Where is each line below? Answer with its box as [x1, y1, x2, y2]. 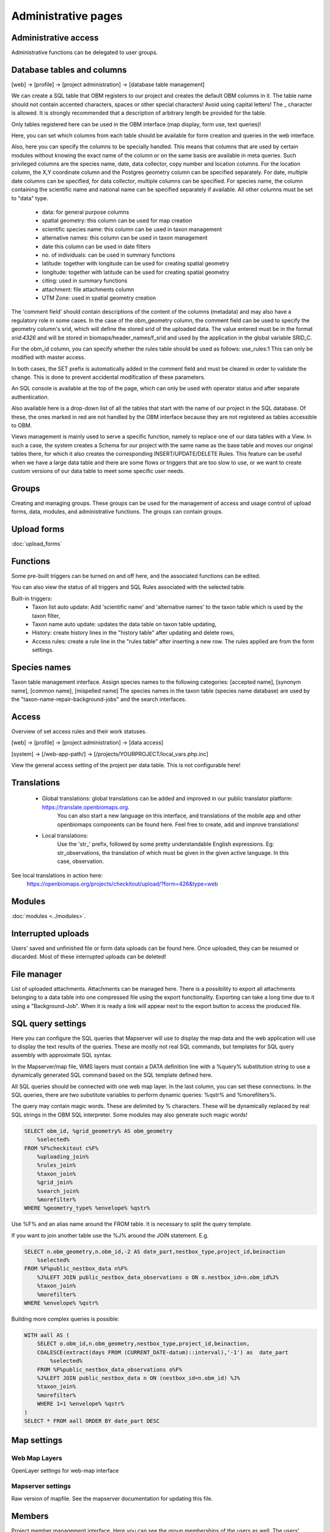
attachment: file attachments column [42, 286, 134, 293]
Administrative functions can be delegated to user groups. [11, 49, 158, 56]
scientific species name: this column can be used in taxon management [42, 226, 222, 233]
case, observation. [57, 858, 104, 865]
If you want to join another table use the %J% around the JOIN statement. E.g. [11, 1232, 209, 1239]
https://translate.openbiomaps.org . [42, 803, 130, 811]
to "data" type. [11, 194, 48, 202]
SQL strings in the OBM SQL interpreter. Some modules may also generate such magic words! [11, 1111, 248, 1118]
